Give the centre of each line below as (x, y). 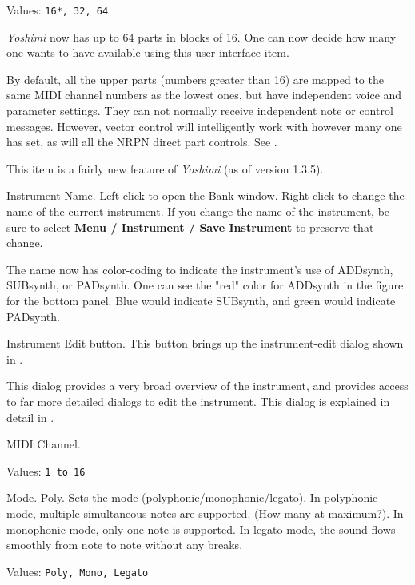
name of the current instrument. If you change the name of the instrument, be (198, 211)
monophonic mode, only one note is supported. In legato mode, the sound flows (201, 529)
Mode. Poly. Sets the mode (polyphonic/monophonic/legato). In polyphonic (192, 497)
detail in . (30, 417)
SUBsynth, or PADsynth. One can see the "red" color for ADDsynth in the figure (205, 285)
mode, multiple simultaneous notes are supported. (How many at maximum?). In (205, 513)
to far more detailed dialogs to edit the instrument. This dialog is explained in (198, 401)
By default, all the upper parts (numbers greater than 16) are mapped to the (195, 79)
